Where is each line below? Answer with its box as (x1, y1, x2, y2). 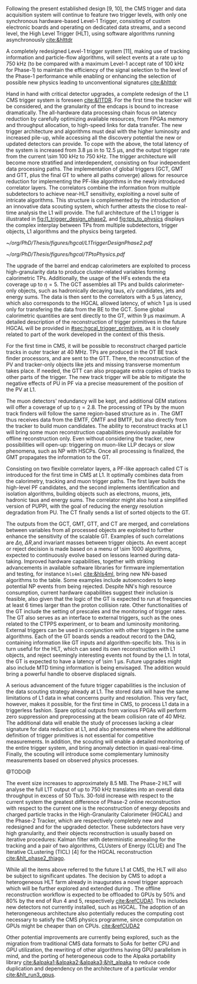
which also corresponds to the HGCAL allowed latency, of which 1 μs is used (6, 300, 191, 307)
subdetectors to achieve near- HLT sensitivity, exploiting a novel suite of (6, 191, 179, 197)
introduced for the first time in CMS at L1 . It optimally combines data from (6, 471, 183, 478)
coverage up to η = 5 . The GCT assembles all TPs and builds (6, 281, 153, 288)
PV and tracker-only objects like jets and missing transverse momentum (6, 361, 181, 368)
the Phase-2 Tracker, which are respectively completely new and (6, 817, 163, 824)
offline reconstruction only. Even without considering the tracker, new (6, 435, 175, 442)
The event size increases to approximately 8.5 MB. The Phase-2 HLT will (6, 780, 182, 786)
